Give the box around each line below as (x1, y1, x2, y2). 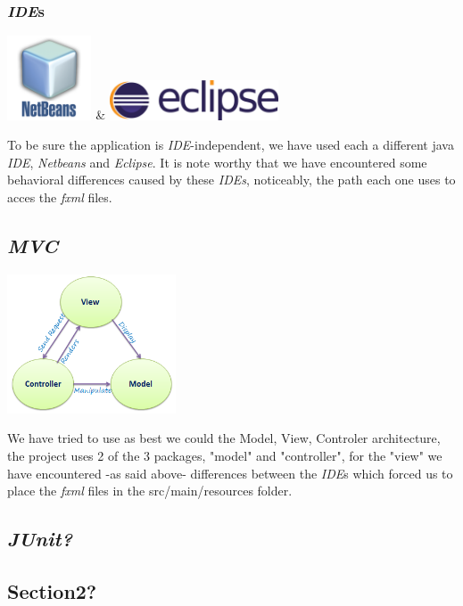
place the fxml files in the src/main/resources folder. (7, 481, 293, 500)
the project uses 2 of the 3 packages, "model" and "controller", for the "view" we (7, 446, 442, 464)
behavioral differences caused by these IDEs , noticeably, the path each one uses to (7, 170, 456, 189)
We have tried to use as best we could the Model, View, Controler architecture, (7, 429, 441, 447)
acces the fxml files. (7, 188, 112, 207)
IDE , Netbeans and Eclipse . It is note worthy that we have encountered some (7, 152, 427, 171)
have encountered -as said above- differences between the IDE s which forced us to (7, 463, 453, 482)
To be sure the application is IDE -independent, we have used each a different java (7, 135, 454, 154)
